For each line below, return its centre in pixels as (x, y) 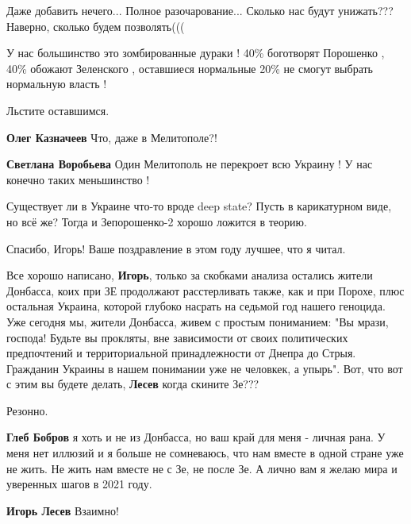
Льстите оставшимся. (58, 110)
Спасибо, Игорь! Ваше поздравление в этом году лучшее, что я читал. (176, 248)
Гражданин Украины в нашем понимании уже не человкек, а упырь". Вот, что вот (205, 368)
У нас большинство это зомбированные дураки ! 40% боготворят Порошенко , (196, 53)
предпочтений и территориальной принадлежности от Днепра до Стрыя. (181, 353)
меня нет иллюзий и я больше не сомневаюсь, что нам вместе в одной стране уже (205, 453)
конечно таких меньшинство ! (78, 179)
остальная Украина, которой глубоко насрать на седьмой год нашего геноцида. (196, 306)
